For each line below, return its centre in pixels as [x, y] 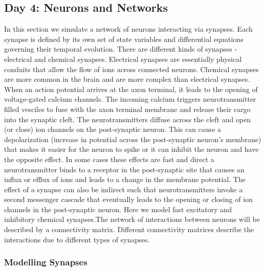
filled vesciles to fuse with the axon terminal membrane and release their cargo [127, 109]
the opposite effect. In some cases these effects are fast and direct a [109, 159]
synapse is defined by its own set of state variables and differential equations [124, 39]
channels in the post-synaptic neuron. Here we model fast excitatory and [118, 209]
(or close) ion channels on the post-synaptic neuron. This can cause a [113, 129]
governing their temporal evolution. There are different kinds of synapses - [121, 49]
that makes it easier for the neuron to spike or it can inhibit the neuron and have [131, 149]
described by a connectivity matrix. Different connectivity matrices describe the [129, 229]
